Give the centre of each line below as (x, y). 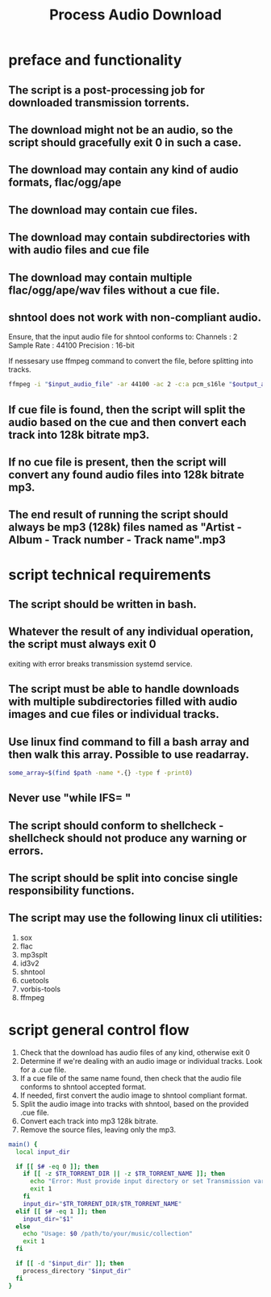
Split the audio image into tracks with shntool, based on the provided (134, 1103)
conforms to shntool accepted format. (83, 1086)
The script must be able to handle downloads (124, 689)
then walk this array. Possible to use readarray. (129, 755)
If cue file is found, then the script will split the (127, 409)
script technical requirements (110, 575)
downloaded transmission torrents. (99, 102)
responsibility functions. (72, 891)
